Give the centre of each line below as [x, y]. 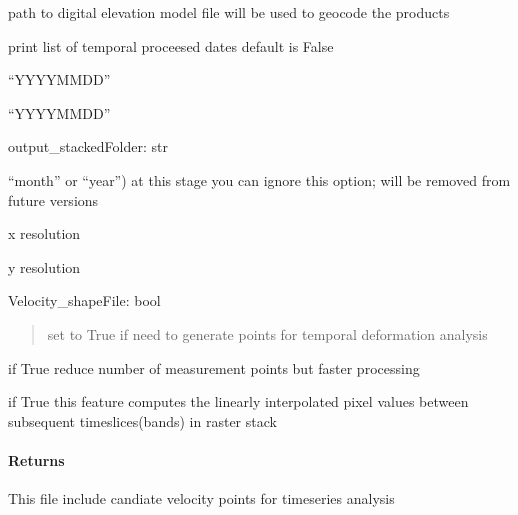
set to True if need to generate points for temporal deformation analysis [267, 333]
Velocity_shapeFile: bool [84, 300]
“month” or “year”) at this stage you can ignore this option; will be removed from [259, 179]
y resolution [44, 266]
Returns [36, 459]
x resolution [44, 233]
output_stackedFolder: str [88, 146]
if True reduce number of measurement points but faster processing [214, 367]
